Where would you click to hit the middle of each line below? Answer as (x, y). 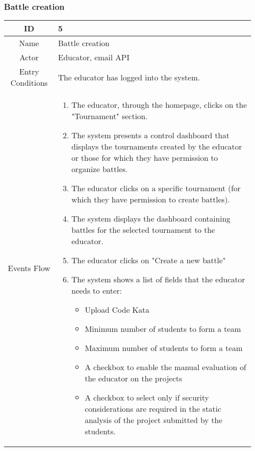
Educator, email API (94, 57)
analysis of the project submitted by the (153, 420)
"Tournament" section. (109, 116)
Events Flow (29, 268)
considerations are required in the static (153, 409)
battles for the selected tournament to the (143, 230)
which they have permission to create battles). (151, 200)
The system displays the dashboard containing (151, 219)
